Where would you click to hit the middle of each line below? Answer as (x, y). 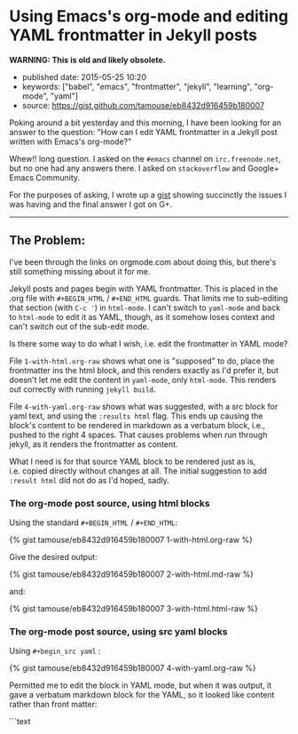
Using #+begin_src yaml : (55, 651)
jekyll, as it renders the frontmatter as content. (94, 444)
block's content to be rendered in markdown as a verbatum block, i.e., (137, 425)
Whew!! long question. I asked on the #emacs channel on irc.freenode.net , (145, 158)
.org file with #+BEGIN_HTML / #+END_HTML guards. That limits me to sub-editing (149, 298)
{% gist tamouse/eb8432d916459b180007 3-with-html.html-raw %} (134, 609)
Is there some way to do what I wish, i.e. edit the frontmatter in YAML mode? (149, 343)
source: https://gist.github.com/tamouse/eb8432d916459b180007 (143, 105)
